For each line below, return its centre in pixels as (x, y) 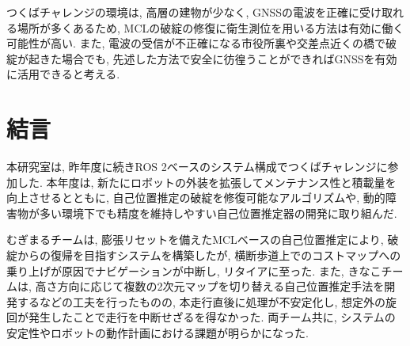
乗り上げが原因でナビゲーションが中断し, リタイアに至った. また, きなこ (194, 270)
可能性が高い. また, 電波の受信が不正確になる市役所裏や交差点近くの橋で (196, 43)
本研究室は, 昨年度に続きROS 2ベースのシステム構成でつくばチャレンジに (197, 167)
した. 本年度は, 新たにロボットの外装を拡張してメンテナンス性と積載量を (207, 182)
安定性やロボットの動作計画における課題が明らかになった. (158, 333)
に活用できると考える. (63, 74)
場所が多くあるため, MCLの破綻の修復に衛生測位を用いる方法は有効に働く (211, 27)
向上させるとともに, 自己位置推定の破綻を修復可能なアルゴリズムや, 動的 (196, 198)
